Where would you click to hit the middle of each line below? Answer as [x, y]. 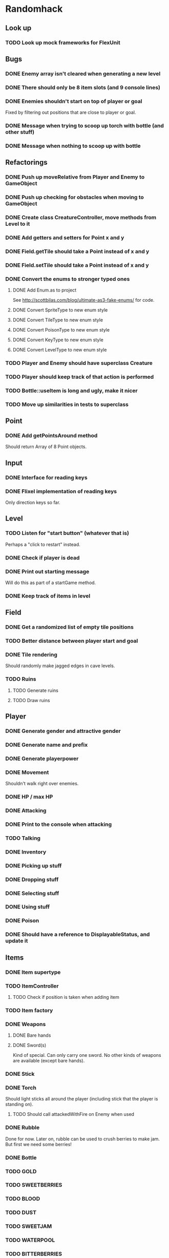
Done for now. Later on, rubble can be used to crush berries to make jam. [83, 1139]
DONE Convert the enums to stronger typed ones [68, 279]
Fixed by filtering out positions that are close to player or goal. [71, 112]
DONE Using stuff [28, 907]
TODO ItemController [32, 986]
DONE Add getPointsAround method [51, 436]
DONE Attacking [26, 810]
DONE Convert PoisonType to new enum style [61, 330]
